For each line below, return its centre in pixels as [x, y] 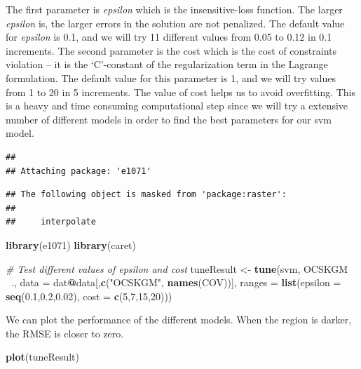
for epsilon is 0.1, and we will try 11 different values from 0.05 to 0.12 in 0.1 [169, 37]
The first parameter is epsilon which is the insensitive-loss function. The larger [174, 9]
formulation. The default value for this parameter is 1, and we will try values [171, 78]
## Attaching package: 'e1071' [79, 171]
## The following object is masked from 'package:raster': [146, 195]
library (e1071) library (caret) [71, 244]
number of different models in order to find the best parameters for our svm [169, 119]
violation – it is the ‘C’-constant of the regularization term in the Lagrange [167, 64]
